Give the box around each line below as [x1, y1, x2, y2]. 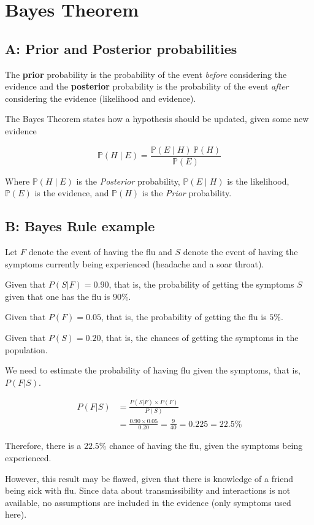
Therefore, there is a [5, 439, 82, 452]
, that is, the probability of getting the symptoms [109, 278, 294, 291]
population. [5, 343, 48, 356]
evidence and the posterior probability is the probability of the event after [5, 80, 289, 93]
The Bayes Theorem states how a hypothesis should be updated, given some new [5, 112, 309, 125]
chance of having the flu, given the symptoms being [109, 439, 303, 452]
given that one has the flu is [5, 289, 110, 302]
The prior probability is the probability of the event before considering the [5, 67, 287, 80]
